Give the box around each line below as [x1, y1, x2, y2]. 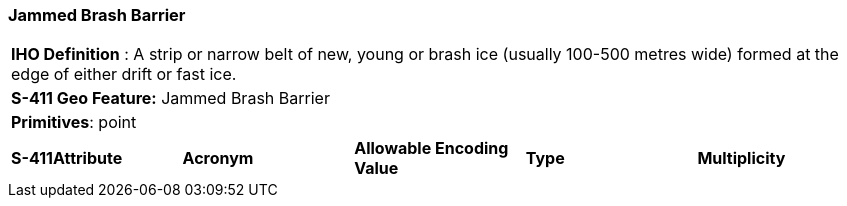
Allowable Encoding [354, 138, 509, 159]
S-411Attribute [11, 148, 123, 169]
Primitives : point [11, 112, 137, 133]
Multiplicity [697, 148, 786, 169]
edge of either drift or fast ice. [11, 64, 237, 85]
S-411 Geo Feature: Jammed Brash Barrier [11, 88, 330, 109]
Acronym [182, 148, 254, 169]
